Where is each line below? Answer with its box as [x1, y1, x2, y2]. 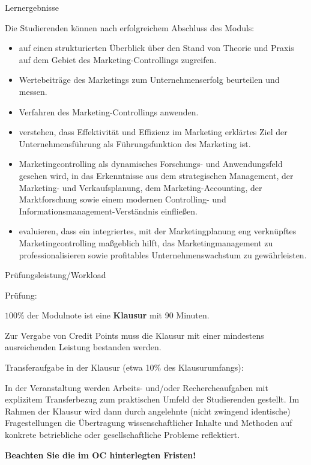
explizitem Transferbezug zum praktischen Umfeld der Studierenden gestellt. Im [5, 393, 300, 406]
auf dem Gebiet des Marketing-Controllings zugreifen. [19, 53, 217, 65]
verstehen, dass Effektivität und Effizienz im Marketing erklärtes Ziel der [19, 126, 288, 138]
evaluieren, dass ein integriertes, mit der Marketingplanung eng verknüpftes [19, 225, 297, 237]
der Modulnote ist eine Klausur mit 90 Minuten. [27, 309, 210, 321]
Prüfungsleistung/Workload [5, 269, 106, 281]
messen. [19, 85, 47, 97]
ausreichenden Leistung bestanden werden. [5, 341, 162, 353]
